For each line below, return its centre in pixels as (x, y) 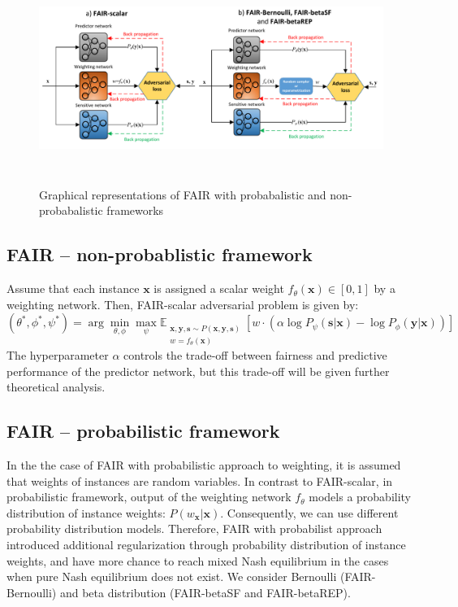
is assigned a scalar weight (219, 288)
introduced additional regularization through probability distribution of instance (206, 544)
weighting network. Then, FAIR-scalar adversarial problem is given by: (183, 304)
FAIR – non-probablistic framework (160, 254)
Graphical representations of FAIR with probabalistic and (183, 194)
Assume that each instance (73, 288)
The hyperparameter (58, 354)
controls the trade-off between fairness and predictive (255, 354)
